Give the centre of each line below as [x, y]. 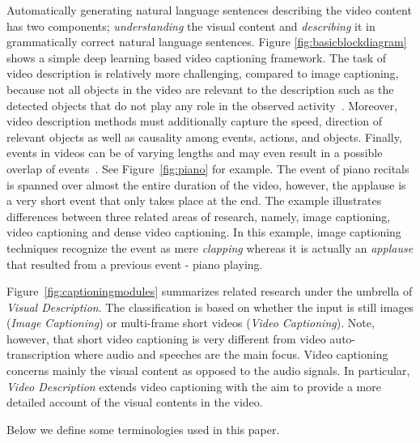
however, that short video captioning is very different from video [166, 338]
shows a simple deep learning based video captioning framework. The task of [197, 57]
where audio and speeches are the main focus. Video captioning [231, 354]
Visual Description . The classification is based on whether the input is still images [210, 307]
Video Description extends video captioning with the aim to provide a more [194, 386]
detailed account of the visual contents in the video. [135, 402]
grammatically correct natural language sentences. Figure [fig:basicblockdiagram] [207, 42]
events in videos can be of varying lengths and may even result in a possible [195, 153]
